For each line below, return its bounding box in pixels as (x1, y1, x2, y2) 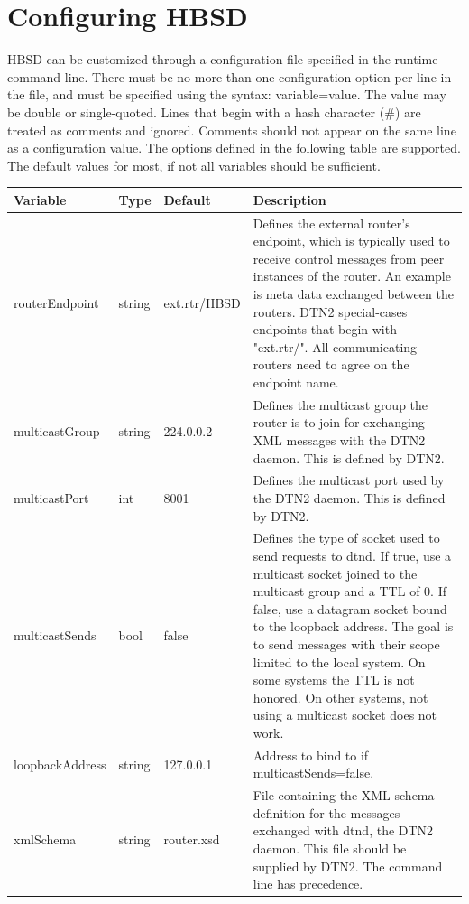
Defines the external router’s (253, 213, 410, 232)
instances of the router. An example (253, 266, 451, 285)
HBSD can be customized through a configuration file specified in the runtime (7, 50, 438, 69)
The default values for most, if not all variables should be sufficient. (7, 155, 381, 174)
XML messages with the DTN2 (253, 431, 426, 449)
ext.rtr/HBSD (163, 293, 241, 312)
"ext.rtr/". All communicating (253, 337, 418, 356)
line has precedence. (253, 874, 363, 893)
